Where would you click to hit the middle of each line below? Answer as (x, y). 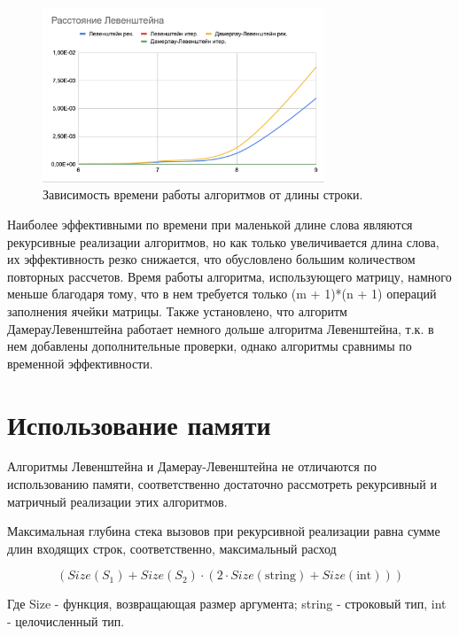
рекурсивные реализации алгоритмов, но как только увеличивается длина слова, (223, 241)
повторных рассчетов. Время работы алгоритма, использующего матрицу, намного (229, 276)
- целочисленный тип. (66, 621)
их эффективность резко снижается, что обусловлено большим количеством (211, 259)
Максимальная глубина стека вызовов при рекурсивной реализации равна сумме (224, 531)
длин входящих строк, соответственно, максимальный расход (172, 548)
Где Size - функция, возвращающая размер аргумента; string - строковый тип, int (227, 604)
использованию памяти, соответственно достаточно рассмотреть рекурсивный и (222, 484)
